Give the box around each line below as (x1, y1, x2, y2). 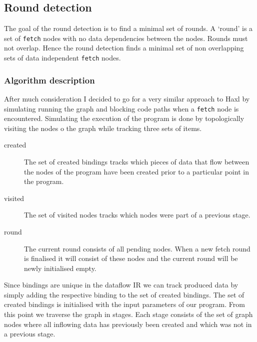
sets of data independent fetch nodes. (4, 52, 121, 63)
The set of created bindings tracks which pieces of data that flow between (24, 156, 249, 166)
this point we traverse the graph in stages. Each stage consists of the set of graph (4, 309, 253, 319)
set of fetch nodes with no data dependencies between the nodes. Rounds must (4, 32, 248, 43)
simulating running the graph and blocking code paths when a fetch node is (4, 103, 239, 113)
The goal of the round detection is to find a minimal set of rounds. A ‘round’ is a (4, 23, 253, 33)
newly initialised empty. (24, 262, 96, 273)
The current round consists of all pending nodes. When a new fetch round (24, 243, 250, 253)
